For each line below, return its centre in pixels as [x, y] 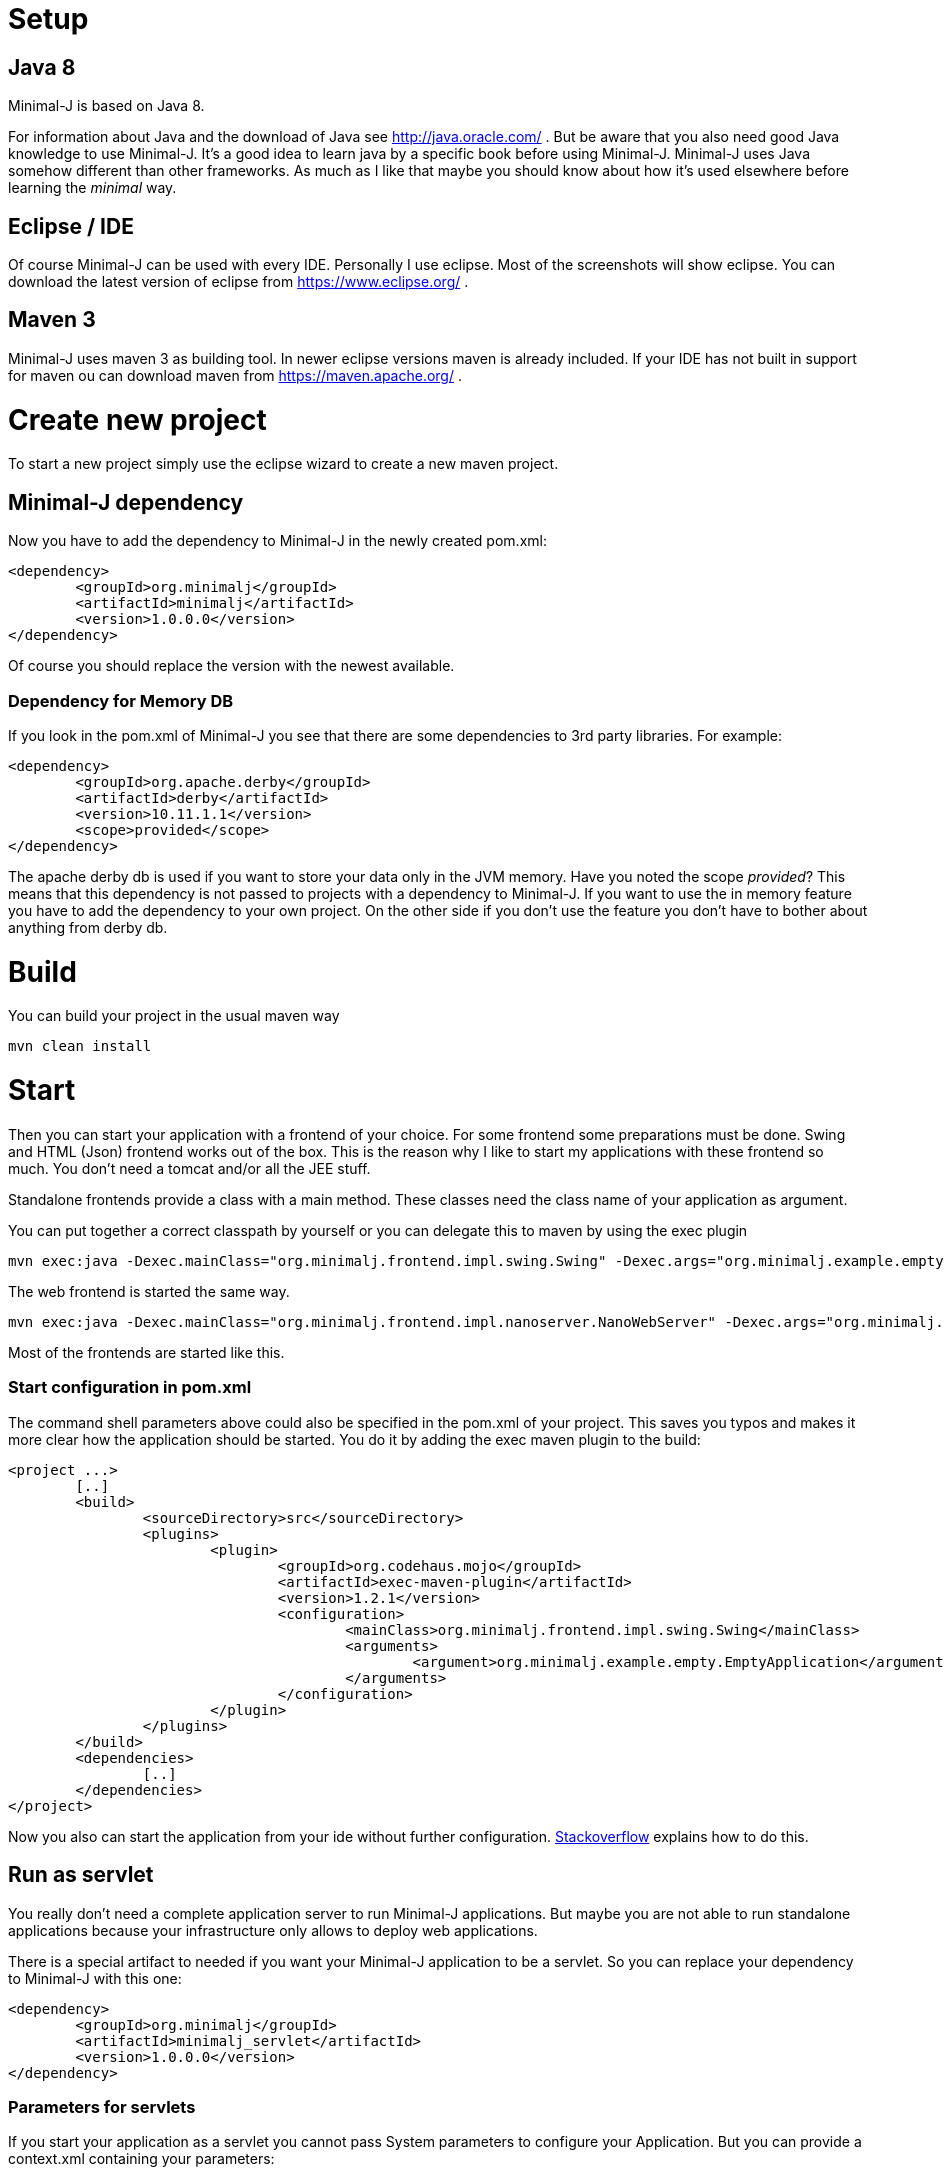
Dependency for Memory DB [121, 700]
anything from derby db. [88, 927]
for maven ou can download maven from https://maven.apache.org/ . [235, 375]
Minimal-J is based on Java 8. [106, 106]
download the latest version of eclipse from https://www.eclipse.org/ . [238, 282]
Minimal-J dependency [126, 502]
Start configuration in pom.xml [130, 1387]
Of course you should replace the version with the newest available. [231, 666]
